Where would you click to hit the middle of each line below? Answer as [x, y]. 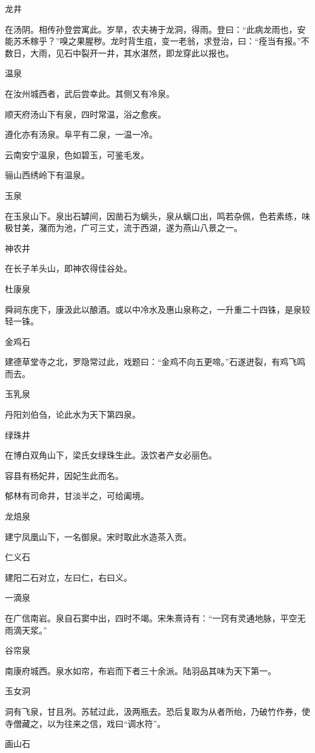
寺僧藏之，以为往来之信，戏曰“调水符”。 [85, 723]
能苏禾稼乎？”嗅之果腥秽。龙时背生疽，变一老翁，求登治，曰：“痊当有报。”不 [157, 41]
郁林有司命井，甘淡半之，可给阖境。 [77, 496]
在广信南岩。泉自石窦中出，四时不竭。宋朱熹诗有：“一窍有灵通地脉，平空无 [155, 618]
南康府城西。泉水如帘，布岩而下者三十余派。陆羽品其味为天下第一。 [141, 670]
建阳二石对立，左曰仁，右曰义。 [68, 577]
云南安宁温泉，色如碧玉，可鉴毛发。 [77, 154]
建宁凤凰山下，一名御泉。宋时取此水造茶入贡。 [98, 536]
